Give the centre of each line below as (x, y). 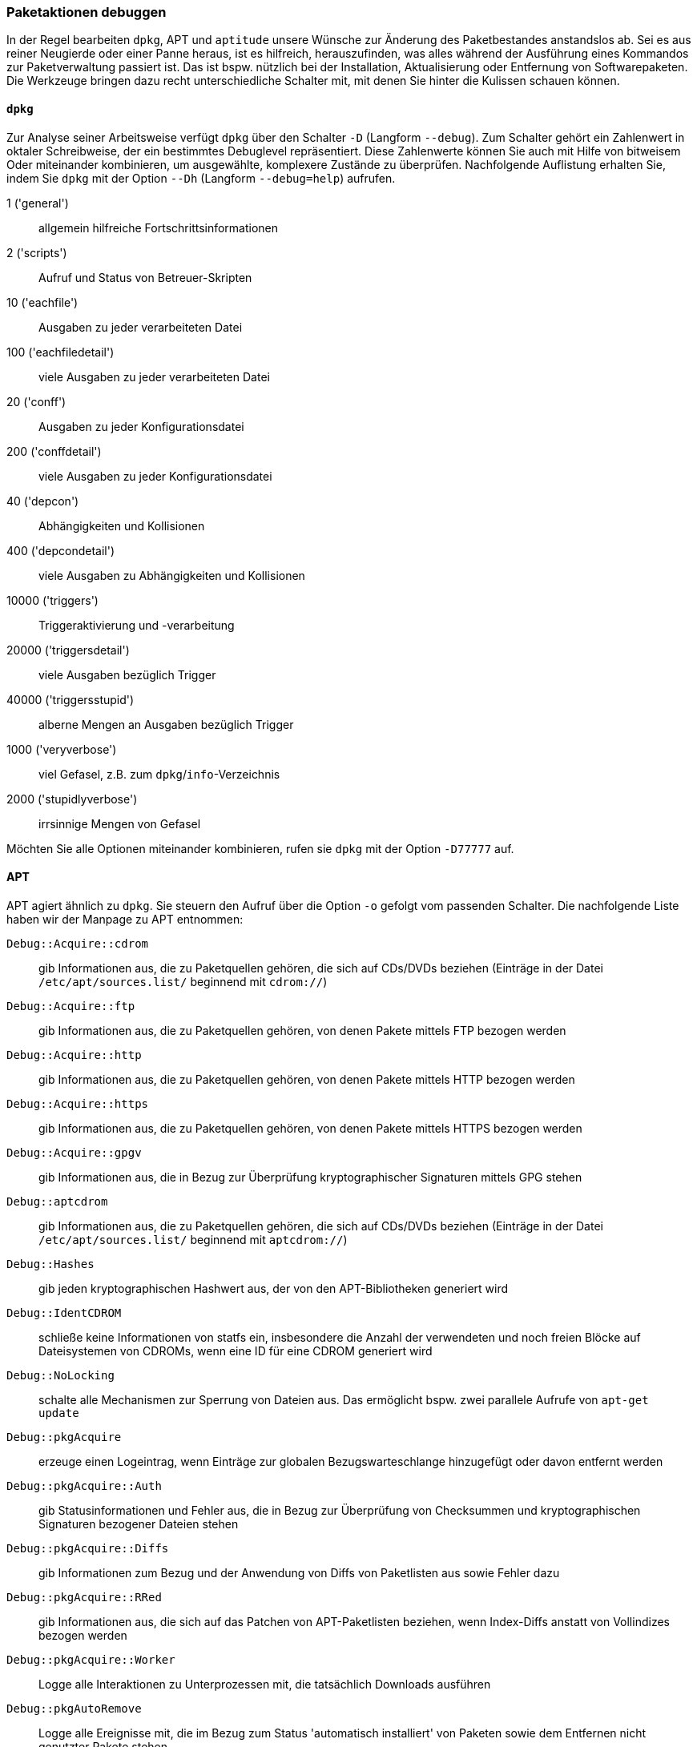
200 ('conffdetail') (54, 451)
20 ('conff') (36, 401)
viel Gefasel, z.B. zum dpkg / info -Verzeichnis (159, 774)
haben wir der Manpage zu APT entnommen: (125, 919)
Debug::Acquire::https (78, 1103)
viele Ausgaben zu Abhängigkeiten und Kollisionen (172, 575)
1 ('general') (38, 203)
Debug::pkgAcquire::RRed (84, 1597)
